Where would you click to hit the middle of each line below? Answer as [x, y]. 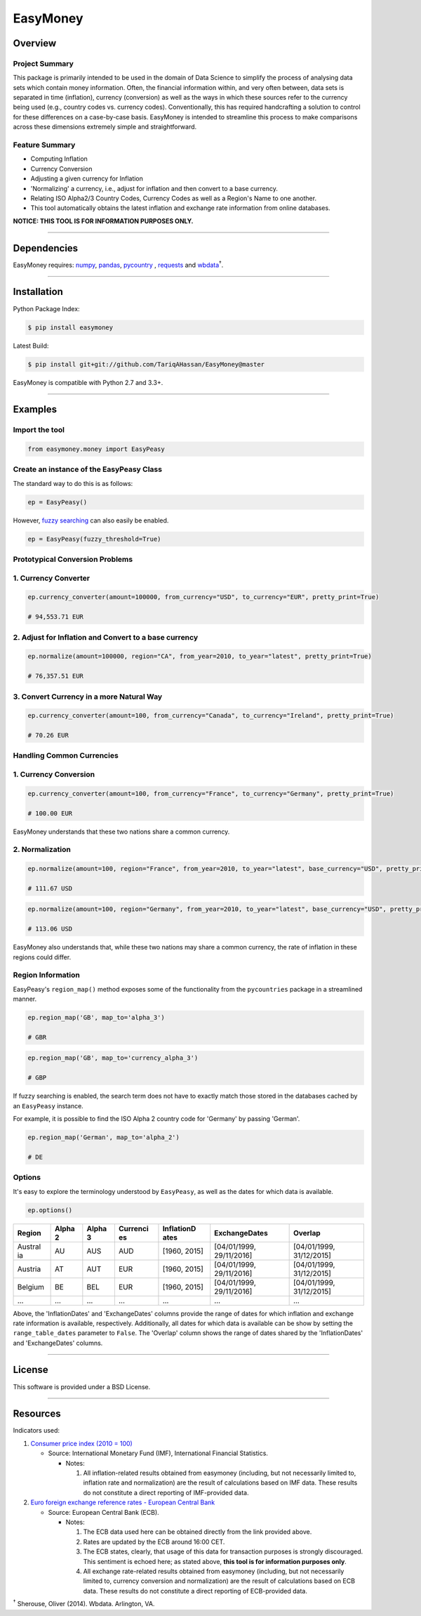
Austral [29, 1247]
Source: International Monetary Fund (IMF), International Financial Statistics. [158, 1453]
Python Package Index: [46, 308]
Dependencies [46, 248]
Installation [38, 292]
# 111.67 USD [50, 888]
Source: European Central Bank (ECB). [103, 1512]
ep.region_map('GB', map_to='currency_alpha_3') [113, 1058]
